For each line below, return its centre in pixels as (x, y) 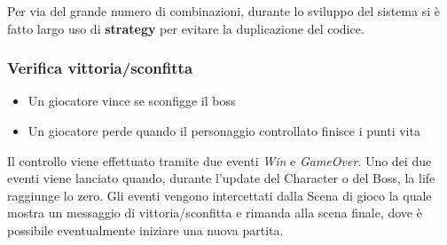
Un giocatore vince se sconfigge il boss (132, 101)
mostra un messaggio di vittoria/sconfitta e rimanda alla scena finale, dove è (215, 213)
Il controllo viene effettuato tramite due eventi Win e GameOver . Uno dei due (220, 160)
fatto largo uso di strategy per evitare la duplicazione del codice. (186, 28)
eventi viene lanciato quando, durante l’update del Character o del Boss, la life (221, 178)
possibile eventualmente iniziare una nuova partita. (145, 229)
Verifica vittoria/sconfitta (100, 68)
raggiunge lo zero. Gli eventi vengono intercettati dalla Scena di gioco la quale (220, 195)
